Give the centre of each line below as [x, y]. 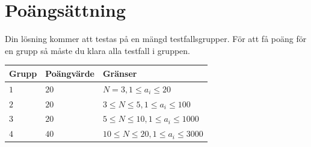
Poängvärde [70, 73]
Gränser [120, 73]
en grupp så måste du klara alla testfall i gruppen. [97, 50]
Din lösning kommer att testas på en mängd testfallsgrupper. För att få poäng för [156, 39]
